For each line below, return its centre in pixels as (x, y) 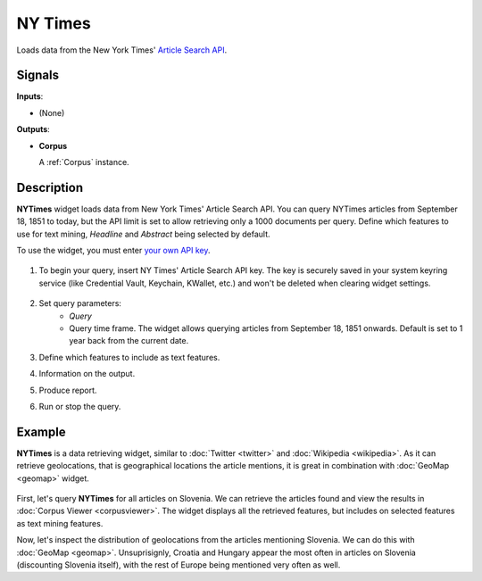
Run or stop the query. (80, 407)
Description (50, 187)
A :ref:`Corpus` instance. (84, 162)
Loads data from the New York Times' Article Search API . (122, 50)
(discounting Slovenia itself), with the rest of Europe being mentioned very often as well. (179, 565)
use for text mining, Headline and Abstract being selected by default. (144, 234)
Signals (38, 75)
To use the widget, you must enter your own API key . (113, 251)
